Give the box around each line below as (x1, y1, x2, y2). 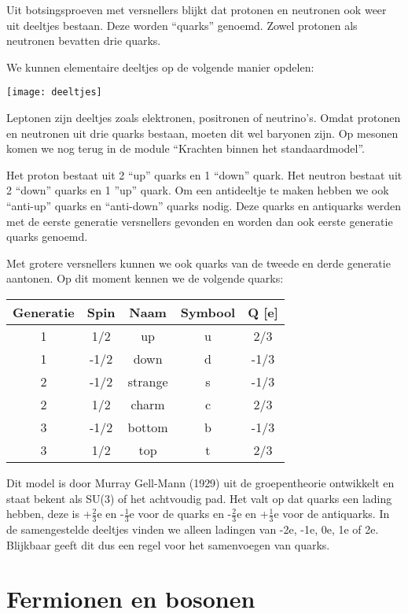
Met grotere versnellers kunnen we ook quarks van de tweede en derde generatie (6, 254, 391, 271)
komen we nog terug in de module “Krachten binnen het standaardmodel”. (6, 140, 365, 157)
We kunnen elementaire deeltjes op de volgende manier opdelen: (6, 58, 314, 75)
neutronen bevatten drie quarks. (6, 32, 161, 49)
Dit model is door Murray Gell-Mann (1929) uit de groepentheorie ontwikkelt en (6, 474, 395, 490)
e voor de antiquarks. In (274, 505, 390, 522)
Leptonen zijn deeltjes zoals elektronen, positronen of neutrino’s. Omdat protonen (6, 109, 401, 126)
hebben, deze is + (6, 505, 92, 522)
